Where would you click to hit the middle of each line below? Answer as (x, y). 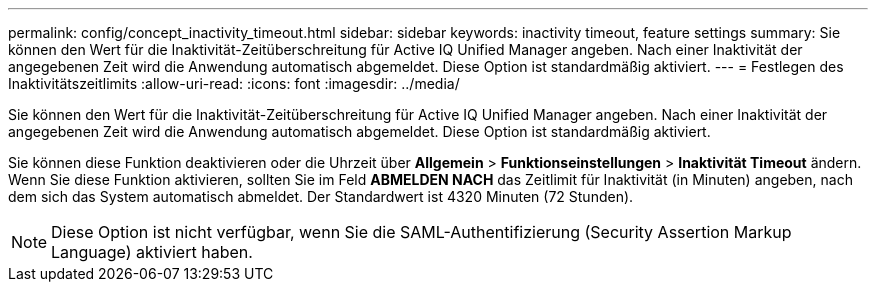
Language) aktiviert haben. (152, 252)
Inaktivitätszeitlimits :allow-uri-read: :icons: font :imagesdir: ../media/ (234, 83)
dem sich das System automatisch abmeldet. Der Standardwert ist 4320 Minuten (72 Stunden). (321, 196)
